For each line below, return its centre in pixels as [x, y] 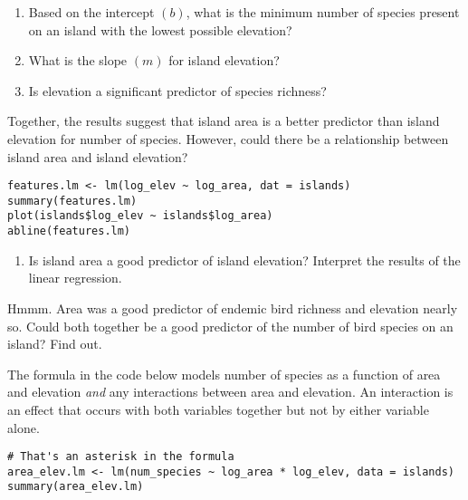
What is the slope [78, 60]
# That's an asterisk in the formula [121, 457]
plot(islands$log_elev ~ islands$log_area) [140, 216]
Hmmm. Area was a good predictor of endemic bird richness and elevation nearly [233, 308]
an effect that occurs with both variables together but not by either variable [218, 409]
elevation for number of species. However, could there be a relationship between [228, 138]
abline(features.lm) [69, 231]
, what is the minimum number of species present [323, 12]
